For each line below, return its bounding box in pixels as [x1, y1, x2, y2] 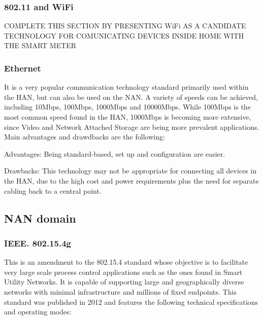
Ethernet [4, 61, 41, 74]
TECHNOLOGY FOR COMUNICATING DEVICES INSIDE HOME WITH [4, 30, 244, 41]
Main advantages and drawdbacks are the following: [4, 131, 165, 142]
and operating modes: [4, 306, 72, 317]
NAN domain [4, 210, 76, 226]
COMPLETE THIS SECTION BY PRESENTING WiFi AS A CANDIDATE [4, 20, 246, 31]
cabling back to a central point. [4, 185, 102, 196]
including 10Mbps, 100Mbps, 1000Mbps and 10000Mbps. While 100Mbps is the [4, 101, 251, 112]
